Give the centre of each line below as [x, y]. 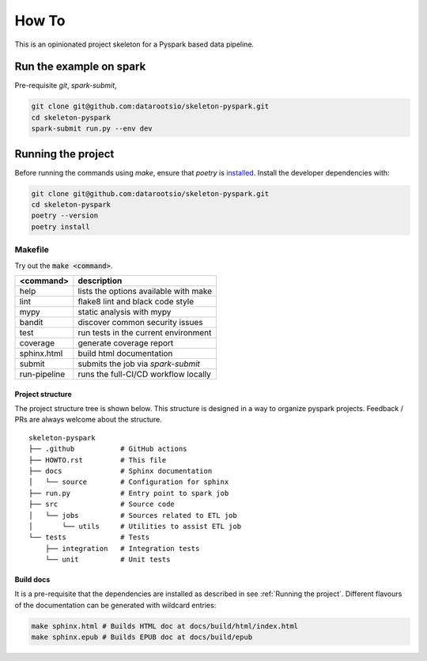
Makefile [32, 250]
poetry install [60, 227]
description [100, 281]
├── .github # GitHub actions [108, 449]
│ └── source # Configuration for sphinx [129, 482]
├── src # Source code [102, 504]
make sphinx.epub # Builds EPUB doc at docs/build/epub [142, 637]
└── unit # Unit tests [108, 560]
